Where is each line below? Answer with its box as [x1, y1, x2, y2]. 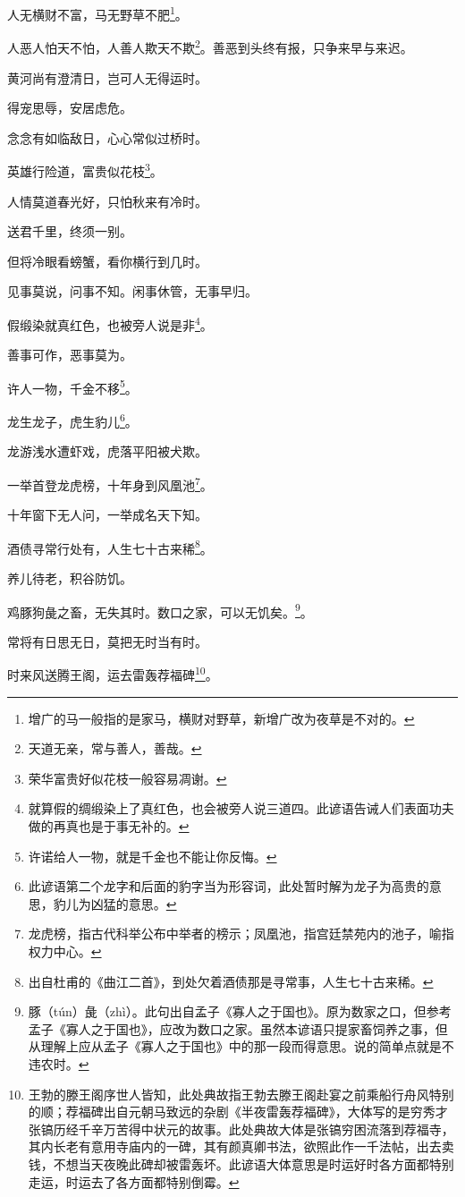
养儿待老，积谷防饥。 [7, 568, 132, 587]
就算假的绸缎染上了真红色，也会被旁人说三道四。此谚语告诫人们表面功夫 [28, 799, 454, 818]
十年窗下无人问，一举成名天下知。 [7, 505, 207, 524]
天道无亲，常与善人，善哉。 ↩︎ [28, 739, 202, 758]
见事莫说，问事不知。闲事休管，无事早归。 [7, 282, 258, 301]
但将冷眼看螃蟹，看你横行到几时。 [7, 251, 207, 270]
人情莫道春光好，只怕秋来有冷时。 [7, 191, 207, 210]
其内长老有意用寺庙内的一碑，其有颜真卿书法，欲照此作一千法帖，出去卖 [28, 1137, 454, 1156]
